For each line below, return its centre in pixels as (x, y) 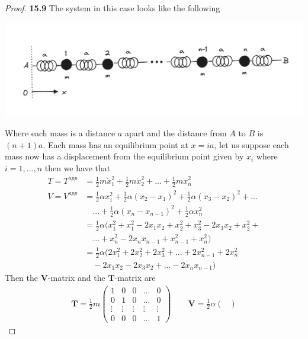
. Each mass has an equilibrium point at (115, 144)
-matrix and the (76, 277)
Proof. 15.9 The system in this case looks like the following (113, 8)
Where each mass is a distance (60, 133)
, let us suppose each (251, 144)
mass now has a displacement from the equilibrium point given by (124, 156)
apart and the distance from (176, 133)
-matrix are (135, 277)
